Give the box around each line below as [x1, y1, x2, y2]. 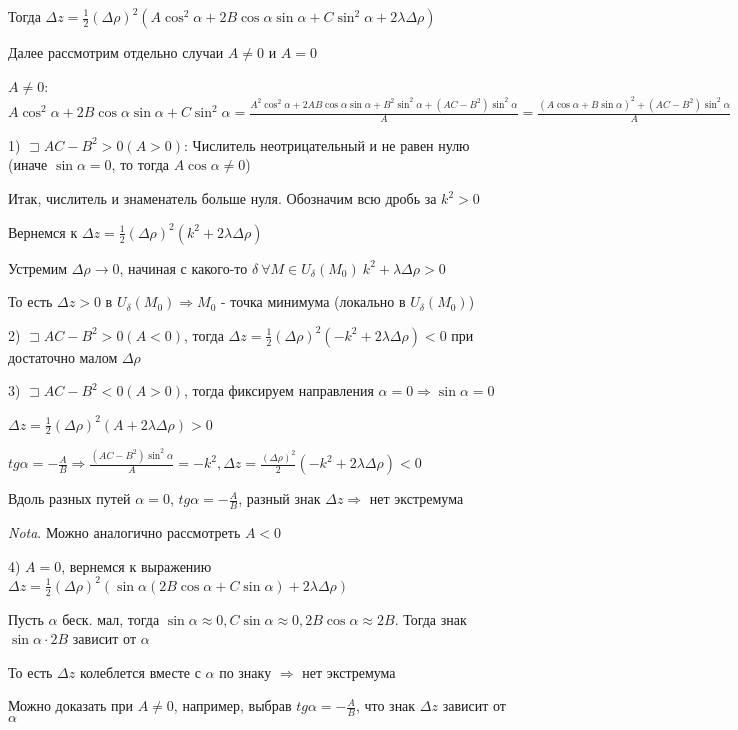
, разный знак [238, 488, 321, 509]
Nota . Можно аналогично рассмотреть [8, 522, 241, 543]
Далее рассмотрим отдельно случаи [8, 42, 224, 62]
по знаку [219, 661, 272, 682]
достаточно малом [8, 346, 118, 367]
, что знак [355, 695, 416, 716]
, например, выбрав [173, 695, 292, 716]
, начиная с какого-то [119, 257, 248, 278]
